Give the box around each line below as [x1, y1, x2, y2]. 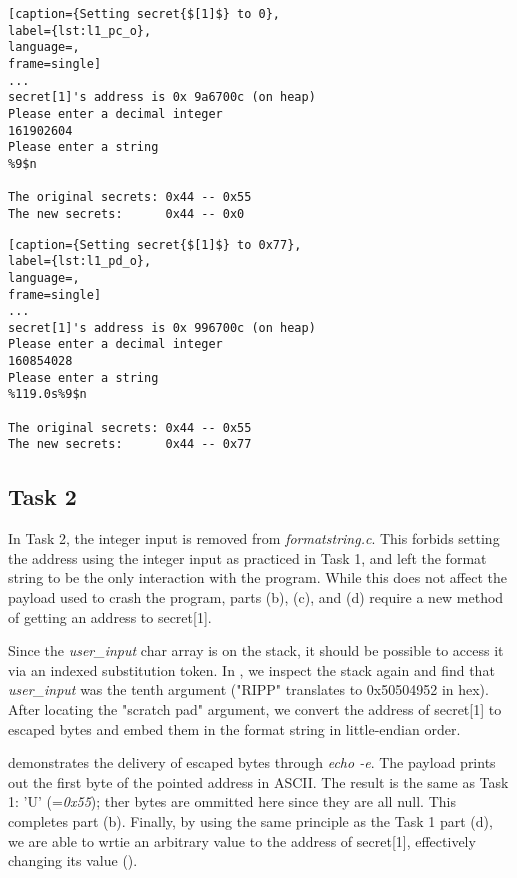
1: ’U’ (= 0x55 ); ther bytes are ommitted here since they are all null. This [8, 791, 456, 812]
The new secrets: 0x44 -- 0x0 [8, 206, 245, 221]
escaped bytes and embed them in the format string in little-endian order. [8, 718, 461, 739]
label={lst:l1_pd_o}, [8, 254, 152, 269]
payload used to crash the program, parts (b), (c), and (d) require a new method [8, 587, 504, 608]
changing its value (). [8, 850, 138, 871]
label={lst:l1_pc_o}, [8, 23, 152, 38]
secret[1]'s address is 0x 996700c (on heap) [8, 320, 316, 335]
